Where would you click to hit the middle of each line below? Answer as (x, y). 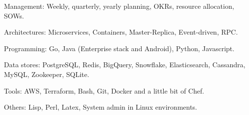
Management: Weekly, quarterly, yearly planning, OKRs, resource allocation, (119, 6)
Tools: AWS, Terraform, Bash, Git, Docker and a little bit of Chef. (104, 90)
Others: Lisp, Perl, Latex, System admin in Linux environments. (101, 107)
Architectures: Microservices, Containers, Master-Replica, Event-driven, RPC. (121, 32)
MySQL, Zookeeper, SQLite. (47, 74)
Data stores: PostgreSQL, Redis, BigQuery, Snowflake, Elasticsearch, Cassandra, (125, 65)
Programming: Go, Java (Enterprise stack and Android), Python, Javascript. (119, 48)
